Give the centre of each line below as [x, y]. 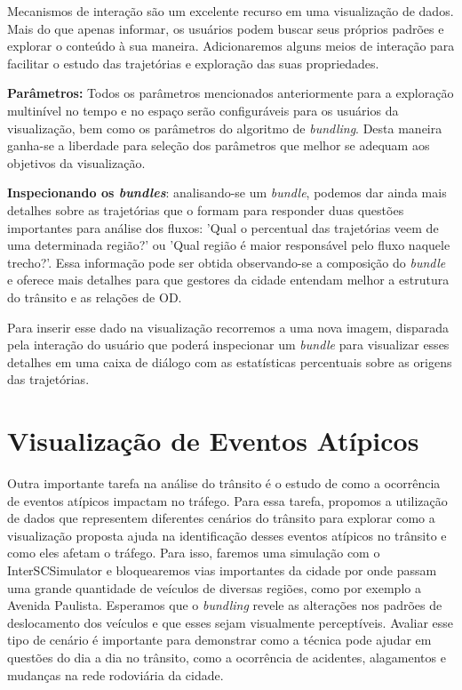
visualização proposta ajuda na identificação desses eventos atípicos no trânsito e [227, 535]
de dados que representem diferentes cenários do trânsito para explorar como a [221, 518]
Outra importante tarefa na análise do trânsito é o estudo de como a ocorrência [224, 483]
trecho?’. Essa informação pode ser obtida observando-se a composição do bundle [227, 262]
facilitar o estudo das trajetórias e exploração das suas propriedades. [193, 63]
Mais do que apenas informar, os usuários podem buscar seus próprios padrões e [226, 28]
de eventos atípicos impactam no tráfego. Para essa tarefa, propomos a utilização [227, 500]
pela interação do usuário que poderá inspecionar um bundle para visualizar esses [228, 345]
